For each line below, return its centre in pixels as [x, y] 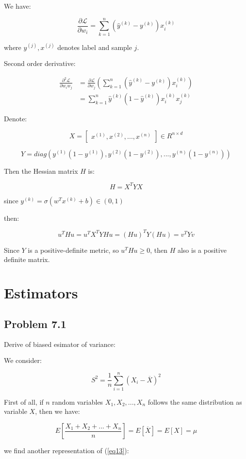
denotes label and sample [95, 47]
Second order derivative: [40, 63]
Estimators [41, 293]
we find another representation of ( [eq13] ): [66, 451]
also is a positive [202, 250]
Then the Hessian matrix [41, 171]
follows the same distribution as [195, 402]
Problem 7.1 [35, 323]
